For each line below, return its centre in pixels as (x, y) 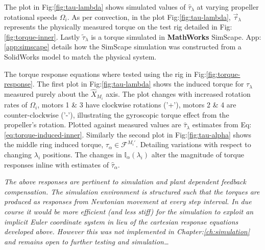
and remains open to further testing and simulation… (87, 241)
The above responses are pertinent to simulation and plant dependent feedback (125, 182)
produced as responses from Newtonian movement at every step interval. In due (128, 201)
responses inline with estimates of (56, 164)
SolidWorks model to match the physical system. (80, 56)
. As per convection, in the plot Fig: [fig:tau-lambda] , (149, 17)
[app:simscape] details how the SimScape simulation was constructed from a (123, 47)
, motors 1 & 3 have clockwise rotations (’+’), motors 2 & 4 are (137, 105)
